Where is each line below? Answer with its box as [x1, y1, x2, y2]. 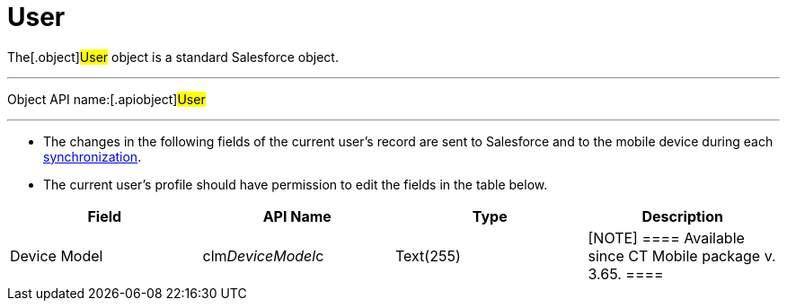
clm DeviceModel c [202, 246, 324, 265]
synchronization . [43, 148, 142, 164]
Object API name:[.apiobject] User [7, 91, 206, 107]
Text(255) [395, 246, 461, 265]
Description [641, 207, 723, 225]
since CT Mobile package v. [588, 246, 776, 265]
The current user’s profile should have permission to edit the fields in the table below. [43, 176, 548, 192]
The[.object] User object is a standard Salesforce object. [7, 48, 339, 65]
